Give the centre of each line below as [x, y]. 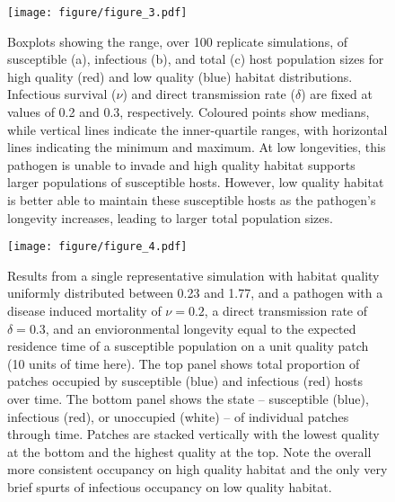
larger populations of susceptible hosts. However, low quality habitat [196, 182]
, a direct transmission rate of [286, 311]
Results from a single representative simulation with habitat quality [193, 275]
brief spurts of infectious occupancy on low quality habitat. [170, 486]
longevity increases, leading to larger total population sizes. [170, 217]
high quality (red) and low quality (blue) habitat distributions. [180, 76]
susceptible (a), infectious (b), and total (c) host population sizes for [196, 59]
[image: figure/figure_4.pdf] [97, 247]
